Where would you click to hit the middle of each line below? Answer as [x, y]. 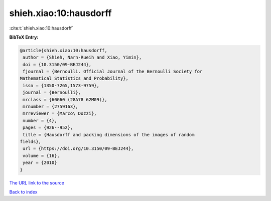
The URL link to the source [37, 182]
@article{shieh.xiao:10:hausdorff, [63, 50]
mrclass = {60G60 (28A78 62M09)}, [65, 99]
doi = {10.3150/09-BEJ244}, [57, 64]
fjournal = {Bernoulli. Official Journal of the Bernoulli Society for [113, 72]
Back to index [23, 192]
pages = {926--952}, [48, 128]
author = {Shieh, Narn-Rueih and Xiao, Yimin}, [82, 57]
